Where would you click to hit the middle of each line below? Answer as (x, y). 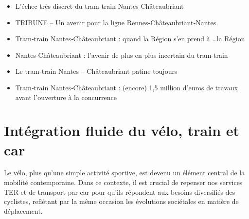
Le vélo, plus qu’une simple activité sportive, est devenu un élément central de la (124, 173)
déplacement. (23, 211)
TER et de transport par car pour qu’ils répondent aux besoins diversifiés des (120, 192)
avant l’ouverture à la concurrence (66, 97)
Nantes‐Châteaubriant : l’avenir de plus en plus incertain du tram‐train (122, 55)
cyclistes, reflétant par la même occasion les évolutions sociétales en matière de (121, 201)
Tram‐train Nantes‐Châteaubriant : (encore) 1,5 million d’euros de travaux (127, 87)
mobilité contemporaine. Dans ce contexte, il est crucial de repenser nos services (123, 182)
